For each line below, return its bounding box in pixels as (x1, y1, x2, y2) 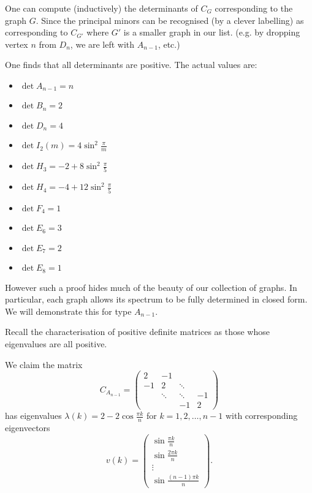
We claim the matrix (5, 358, 83, 371)
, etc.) (158, 37, 180, 50)
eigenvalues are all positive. (5, 337, 107, 350)
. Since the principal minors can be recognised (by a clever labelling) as (36, 13, 304, 26)
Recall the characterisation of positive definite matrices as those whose (5, 325, 270, 338)
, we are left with (70, 37, 135, 50)
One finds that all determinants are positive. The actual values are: (5, 58, 257, 71)
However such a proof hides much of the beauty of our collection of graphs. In (5, 280, 297, 293)
